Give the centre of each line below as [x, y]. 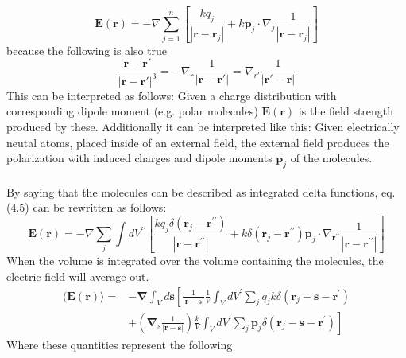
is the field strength [346, 111]
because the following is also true [87, 50]
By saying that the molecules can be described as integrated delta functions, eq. [201, 191]
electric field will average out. [78, 276]
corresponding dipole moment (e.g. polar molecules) [132, 111]
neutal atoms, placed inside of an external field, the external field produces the [198, 142]
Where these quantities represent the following [120, 344]
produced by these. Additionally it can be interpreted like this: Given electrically [203, 127]
